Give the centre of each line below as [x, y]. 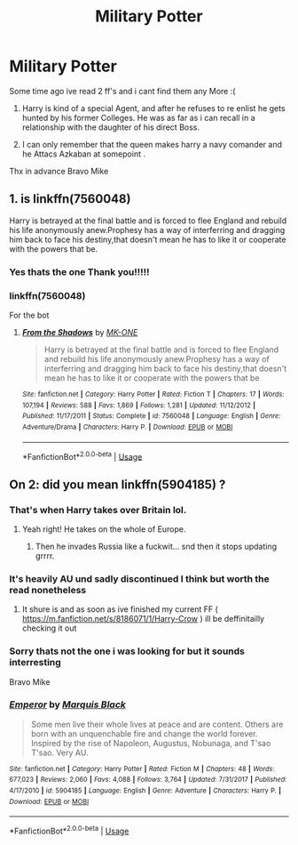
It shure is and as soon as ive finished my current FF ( [120, 609]
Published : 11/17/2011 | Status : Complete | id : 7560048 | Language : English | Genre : [151, 416]
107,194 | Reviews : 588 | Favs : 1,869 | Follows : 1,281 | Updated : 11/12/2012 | [138, 405]
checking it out [49, 628]
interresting [35, 663]
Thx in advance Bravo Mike [59, 171]
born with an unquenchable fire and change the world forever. [144, 733]
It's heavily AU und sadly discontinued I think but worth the [139, 578]
